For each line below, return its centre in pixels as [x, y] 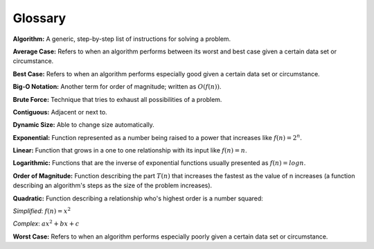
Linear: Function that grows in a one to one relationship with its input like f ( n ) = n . [130, 151]
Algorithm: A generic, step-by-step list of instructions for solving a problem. [122, 39]
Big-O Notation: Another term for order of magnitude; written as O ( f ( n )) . [117, 87]
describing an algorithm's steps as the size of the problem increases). [113, 186]
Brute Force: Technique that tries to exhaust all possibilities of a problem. [117, 99]
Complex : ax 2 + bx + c [46, 223]
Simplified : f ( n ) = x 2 [42, 211]
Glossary [39, 18]
